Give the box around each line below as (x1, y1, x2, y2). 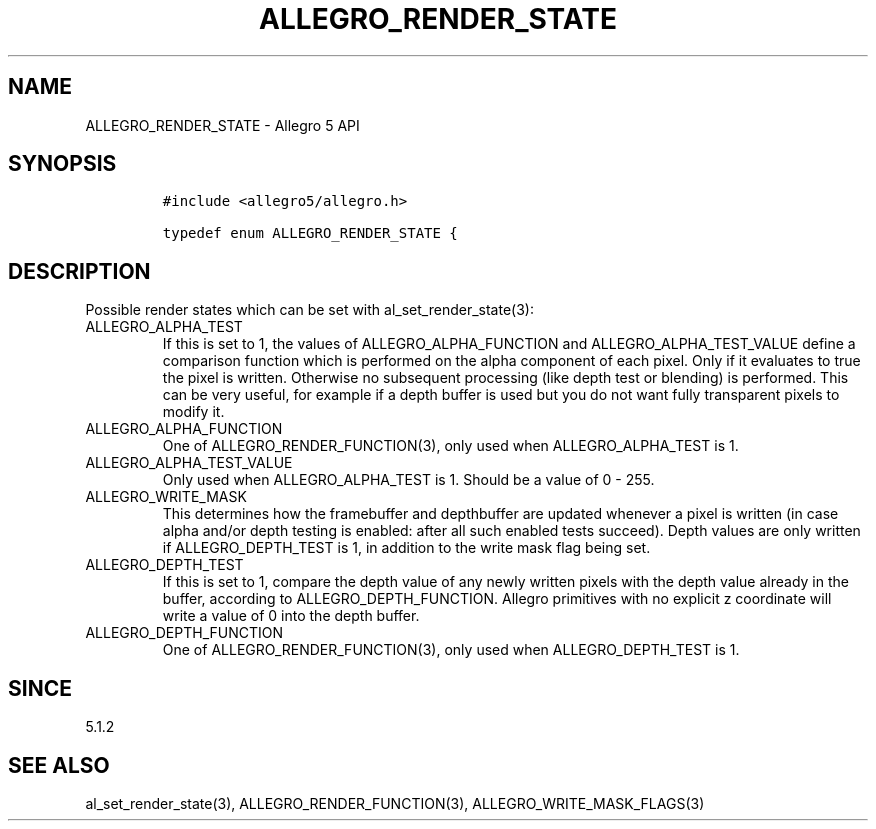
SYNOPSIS (8, 151, 117, 177)
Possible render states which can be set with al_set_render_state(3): (85, 301, 534, 319)
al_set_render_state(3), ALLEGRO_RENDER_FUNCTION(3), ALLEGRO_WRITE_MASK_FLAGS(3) (85, 794, 705, 812)
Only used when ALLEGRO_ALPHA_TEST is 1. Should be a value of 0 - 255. (162, 471, 655, 489)
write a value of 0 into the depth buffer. (162, 607, 420, 625)
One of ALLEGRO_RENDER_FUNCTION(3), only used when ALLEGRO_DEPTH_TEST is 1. (162, 641, 740, 659)
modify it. (162, 403, 225, 421)
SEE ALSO (8, 752, 110, 778)
